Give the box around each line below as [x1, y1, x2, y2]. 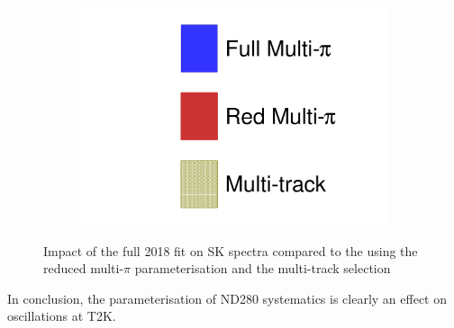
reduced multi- [43, 259, 124, 278]
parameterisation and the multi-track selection [134, 259, 391, 278]
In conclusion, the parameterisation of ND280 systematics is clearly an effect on [7, 288, 447, 307]
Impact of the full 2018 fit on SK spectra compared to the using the [43, 241, 418, 260]
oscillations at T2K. [7, 306, 116, 325]
